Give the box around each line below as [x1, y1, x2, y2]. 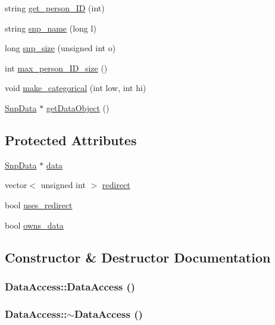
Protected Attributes [5, 130, 137, 149]
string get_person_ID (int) [5, 2, 105, 14]
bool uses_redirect [5, 198, 73, 211]
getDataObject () [46, 101, 110, 114]
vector [5, 179, 27, 191]
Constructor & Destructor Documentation [5, 248, 271, 266]
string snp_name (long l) [5, 21, 96, 34]
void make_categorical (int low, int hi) [5, 82, 146, 94]
